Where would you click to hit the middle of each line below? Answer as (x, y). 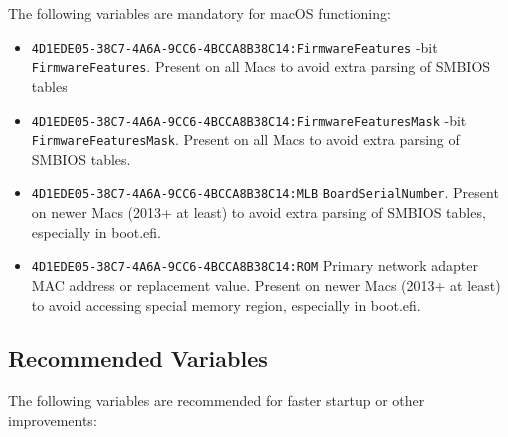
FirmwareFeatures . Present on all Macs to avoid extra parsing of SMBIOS (261, 66)
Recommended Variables (138, 358)
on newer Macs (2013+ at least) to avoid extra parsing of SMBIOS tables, (258, 212)
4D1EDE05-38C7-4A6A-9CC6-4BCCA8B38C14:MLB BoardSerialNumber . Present (265, 192)
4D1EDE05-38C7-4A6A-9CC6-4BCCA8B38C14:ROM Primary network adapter (254, 265)
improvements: (52, 419)
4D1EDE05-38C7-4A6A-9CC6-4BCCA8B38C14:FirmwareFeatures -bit (234, 46)
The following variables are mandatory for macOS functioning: (199, 13)
